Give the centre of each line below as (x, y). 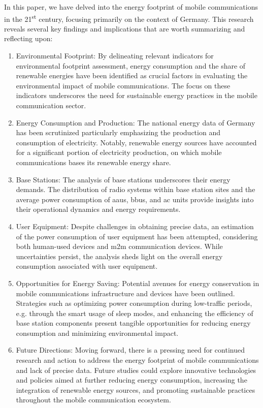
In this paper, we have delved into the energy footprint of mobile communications (131, 7)
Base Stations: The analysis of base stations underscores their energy (123, 179)
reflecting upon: (28, 38)
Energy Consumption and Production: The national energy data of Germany (136, 122)
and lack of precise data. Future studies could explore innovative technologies (136, 370)
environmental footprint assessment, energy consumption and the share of (131, 65)
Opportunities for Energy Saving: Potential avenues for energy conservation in (138, 283)
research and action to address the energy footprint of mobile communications (137, 360)
